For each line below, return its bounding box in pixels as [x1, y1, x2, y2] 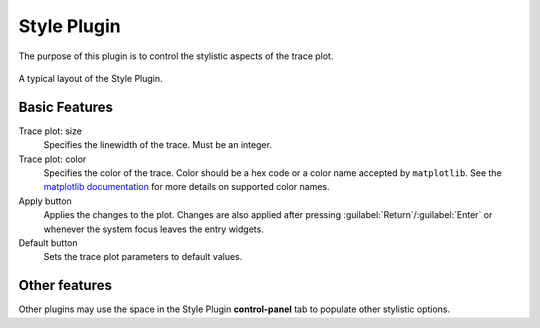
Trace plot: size [18, 125, 82, 137]
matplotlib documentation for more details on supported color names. [43, 181, 330, 193]
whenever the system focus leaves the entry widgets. [43, 223, 264, 235]
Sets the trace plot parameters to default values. [43, 251, 243, 263]
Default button [18, 236, 79, 249]
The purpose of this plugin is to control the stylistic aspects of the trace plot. [18, 50, 334, 62]
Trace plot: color [18, 153, 87, 165]
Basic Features [18, 98, 114, 115]
